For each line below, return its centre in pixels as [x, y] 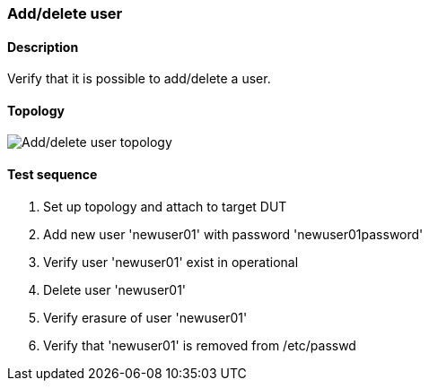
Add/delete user [65, 13]
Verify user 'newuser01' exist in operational [171, 262]
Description [43, 47]
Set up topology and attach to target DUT [165, 206]
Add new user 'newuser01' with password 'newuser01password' [233, 234]
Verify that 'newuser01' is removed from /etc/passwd [200, 345]
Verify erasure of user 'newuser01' [145, 317]
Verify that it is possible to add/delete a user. [139, 79]
